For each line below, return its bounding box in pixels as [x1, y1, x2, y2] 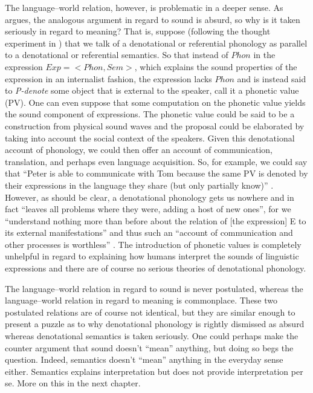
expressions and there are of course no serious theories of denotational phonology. [5, 262, 306, 274]
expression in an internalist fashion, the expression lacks [5, 72, 212, 85]
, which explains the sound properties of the [134, 60, 297, 73]
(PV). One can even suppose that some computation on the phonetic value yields [5, 96, 306, 108]
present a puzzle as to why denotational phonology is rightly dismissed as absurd [5, 317, 305, 330]
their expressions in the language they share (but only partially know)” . [5, 178, 274, 191]
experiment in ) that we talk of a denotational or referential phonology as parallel [5, 36, 308, 49]
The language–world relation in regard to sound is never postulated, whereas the [5, 282, 303, 294]
